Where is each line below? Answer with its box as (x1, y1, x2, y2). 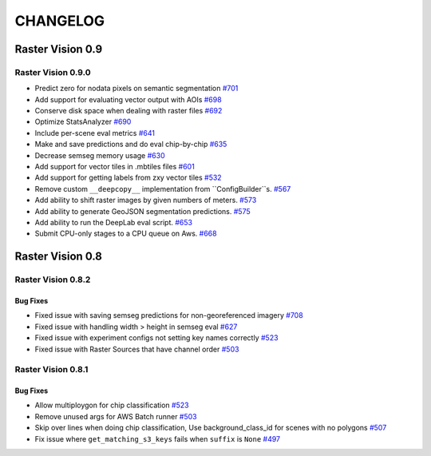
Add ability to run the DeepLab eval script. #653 (34, 218, 193, 227)
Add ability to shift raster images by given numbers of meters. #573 (34, 196, 257, 205)
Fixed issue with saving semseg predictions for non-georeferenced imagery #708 (34, 311, 303, 320)
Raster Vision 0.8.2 (14, 274, 91, 285)
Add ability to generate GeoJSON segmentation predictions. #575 (34, 206, 251, 216)
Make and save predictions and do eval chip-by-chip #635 (34, 140, 227, 149)
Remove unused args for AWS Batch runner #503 (34, 411, 197, 421)
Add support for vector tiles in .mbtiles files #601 (34, 162, 195, 172)
